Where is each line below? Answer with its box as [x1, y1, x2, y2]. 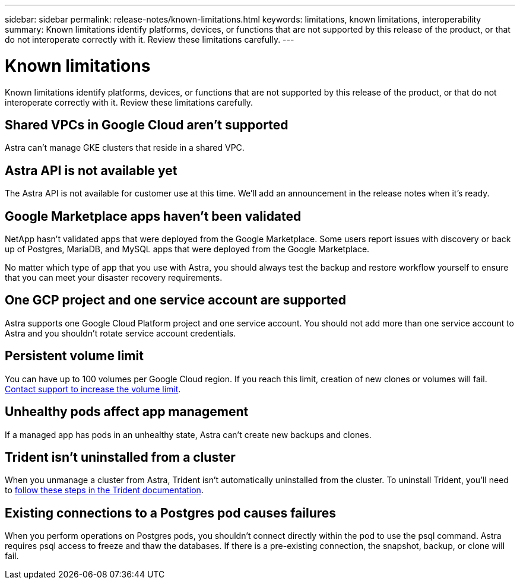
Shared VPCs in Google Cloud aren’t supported [5, 117, 288, 132]
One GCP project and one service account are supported [5, 293, 346, 308]
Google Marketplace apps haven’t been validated [5, 208, 302, 224]
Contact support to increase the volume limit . [5, 383, 181, 394]
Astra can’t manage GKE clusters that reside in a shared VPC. [5, 142, 245, 153]
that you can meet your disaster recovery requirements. [5, 272, 223, 283]
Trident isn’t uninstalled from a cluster [5, 449, 236, 465]
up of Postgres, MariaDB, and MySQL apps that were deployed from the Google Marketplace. [5, 244, 370, 255]
